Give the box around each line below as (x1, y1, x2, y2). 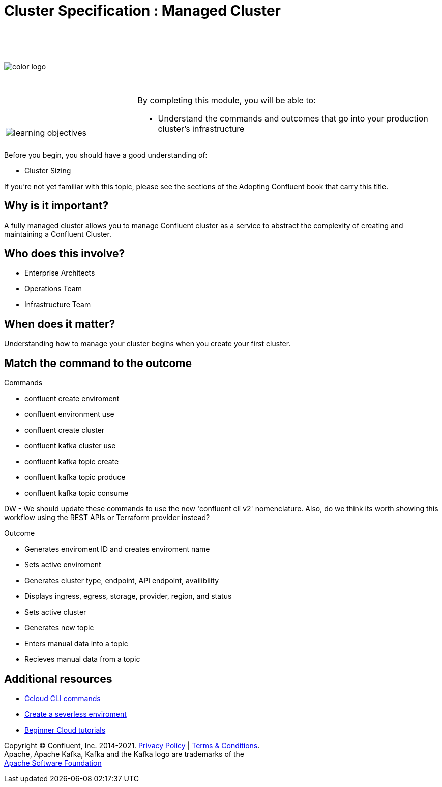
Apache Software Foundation (4, 758, 102, 767)
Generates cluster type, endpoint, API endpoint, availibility (24, 576, 219, 585)
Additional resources (4, 672, 112, 685)
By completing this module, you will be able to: (137, 95, 316, 105)
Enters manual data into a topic (24, 639, 128, 648)
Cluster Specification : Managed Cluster (4, 2, 281, 19)
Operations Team (24, 284, 82, 293)
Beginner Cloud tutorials (24, 725, 106, 734)
